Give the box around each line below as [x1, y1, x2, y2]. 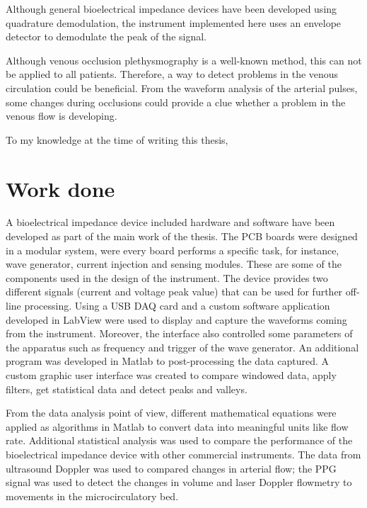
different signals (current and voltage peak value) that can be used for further [6, 284, 343, 299]
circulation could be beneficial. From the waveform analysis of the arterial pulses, [6, 80, 358, 95]
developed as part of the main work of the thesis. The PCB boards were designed [6, 229, 358, 244]
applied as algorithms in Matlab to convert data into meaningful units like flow [6, 419, 349, 434]
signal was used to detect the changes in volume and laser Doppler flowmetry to [6, 475, 352, 490]
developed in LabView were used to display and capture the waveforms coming [6, 312, 347, 327]
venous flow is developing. [6, 108, 117, 123]
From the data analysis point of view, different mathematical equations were [6, 405, 337, 420]
